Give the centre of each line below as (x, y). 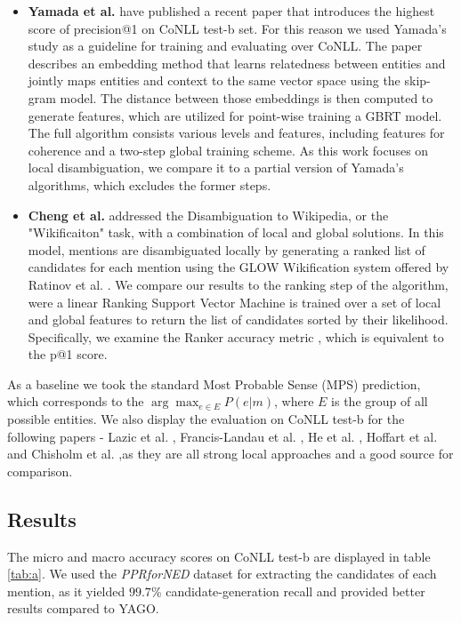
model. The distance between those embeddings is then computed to (247, 97)
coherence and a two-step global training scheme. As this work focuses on (228, 150)
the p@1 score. (68, 354)
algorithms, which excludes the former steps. (150, 184)
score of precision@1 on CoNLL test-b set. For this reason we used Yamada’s (237, 28)
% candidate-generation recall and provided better (288, 591)
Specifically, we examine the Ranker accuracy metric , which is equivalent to (236, 336)
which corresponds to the (76, 401)
